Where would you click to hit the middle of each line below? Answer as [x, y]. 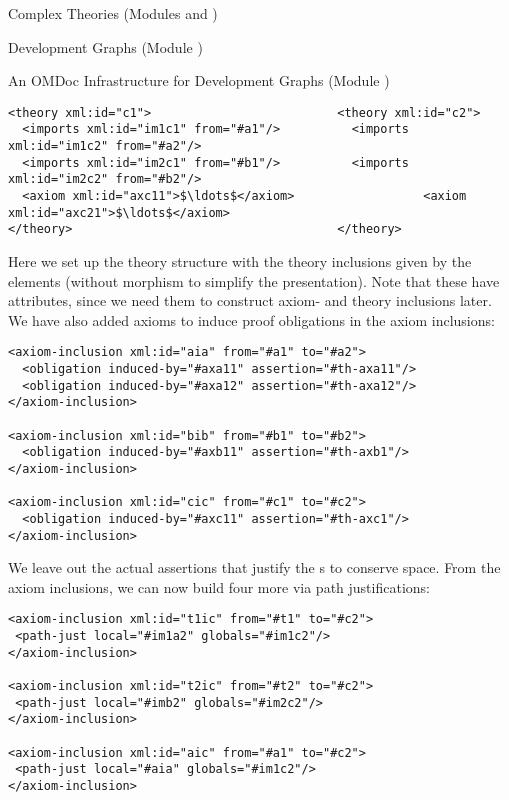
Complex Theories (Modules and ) [113, 13]
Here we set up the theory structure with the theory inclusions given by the [240, 261]
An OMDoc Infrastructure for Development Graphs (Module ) [199, 80]
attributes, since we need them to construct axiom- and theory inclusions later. [250, 300]
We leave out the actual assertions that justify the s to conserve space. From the [254, 567]
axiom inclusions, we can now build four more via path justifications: [219, 586]
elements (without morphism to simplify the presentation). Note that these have [254, 280]
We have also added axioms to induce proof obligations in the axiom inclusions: [251, 319]
